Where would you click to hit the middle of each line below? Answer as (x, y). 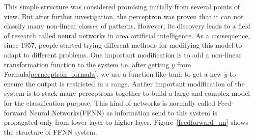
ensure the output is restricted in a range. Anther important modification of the (124, 83)
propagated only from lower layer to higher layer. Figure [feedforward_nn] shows (126, 122)
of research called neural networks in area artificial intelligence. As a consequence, (127, 35)
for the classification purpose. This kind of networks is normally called (110, 102)
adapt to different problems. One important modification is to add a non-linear (123, 54)
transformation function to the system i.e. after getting (87, 64)
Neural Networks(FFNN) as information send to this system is (123, 112)
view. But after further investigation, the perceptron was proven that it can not (124, 16)
